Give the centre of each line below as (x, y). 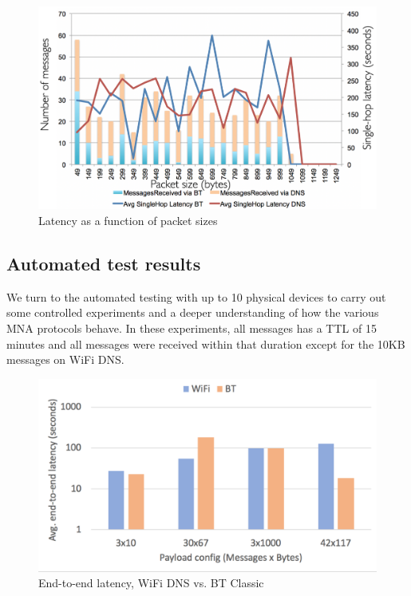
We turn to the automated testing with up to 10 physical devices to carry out (196, 296)
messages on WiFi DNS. (65, 359)
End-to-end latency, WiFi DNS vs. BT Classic (151, 583)
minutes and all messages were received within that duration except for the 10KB (206, 343)
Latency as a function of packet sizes (128, 221)
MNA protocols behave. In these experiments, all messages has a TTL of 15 (192, 328)
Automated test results (104, 264)
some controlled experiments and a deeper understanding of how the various (193, 312)
